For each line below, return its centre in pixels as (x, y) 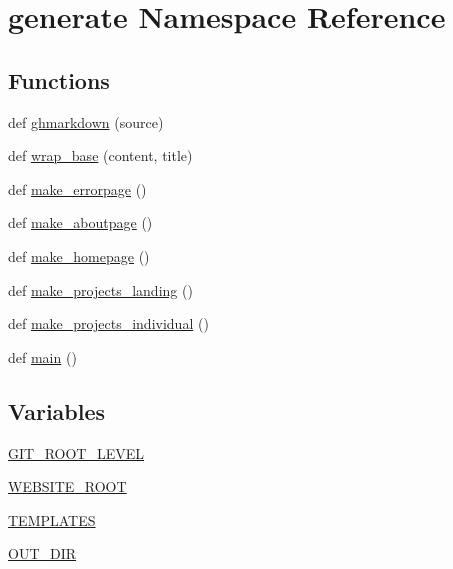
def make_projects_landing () (100, 289)
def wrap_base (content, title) (100, 155)
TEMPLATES (52, 519)
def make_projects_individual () (108, 323)
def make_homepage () (79, 255)
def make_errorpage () (77, 188)
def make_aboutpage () (80, 222)
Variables (57, 410)
